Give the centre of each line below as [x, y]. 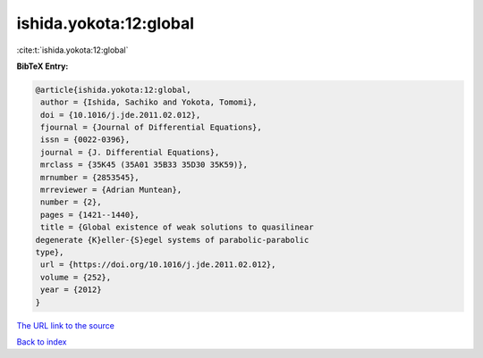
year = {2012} [71, 290]
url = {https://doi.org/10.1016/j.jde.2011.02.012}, [158, 265]
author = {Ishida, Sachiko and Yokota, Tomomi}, [149, 102]
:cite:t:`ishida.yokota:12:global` [72, 50]
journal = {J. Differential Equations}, [130, 152]
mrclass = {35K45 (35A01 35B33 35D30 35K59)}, [144, 165]
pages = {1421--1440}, [90, 215]
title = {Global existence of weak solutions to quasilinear [177, 227]
